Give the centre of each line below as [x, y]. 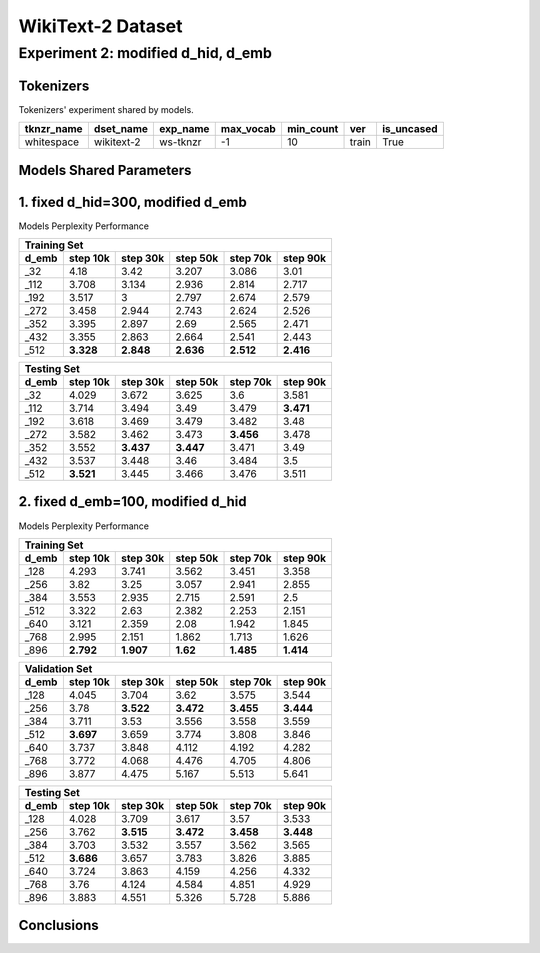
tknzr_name [54, 129]
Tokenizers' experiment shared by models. [106, 109]
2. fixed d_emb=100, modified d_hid [132, 501]
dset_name [121, 129]
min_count [312, 129]
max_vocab [248, 129]
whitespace [52, 142]
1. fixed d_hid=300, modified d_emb [132, 201]
